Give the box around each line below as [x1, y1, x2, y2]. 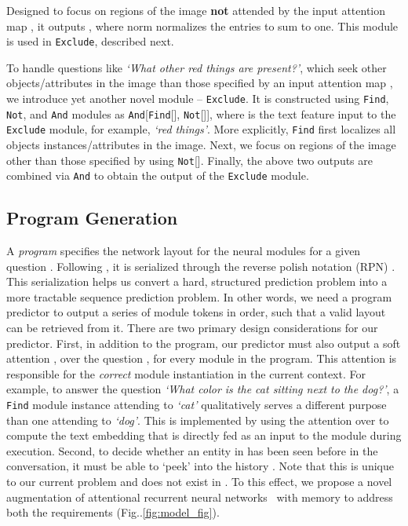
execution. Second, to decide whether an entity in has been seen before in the [6, 442, 378, 458]
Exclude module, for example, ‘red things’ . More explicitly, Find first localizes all [6, 121, 396, 137]
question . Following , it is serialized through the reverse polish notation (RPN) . [6, 258, 395, 274]
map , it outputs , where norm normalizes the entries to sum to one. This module [6, 17, 399, 34]
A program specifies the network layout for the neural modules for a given [6, 243, 361, 259]
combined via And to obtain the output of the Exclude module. [6, 167, 309, 184]
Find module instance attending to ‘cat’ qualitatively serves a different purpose [6, 396, 387, 413]
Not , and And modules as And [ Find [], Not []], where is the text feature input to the [6, 105, 396, 122]
